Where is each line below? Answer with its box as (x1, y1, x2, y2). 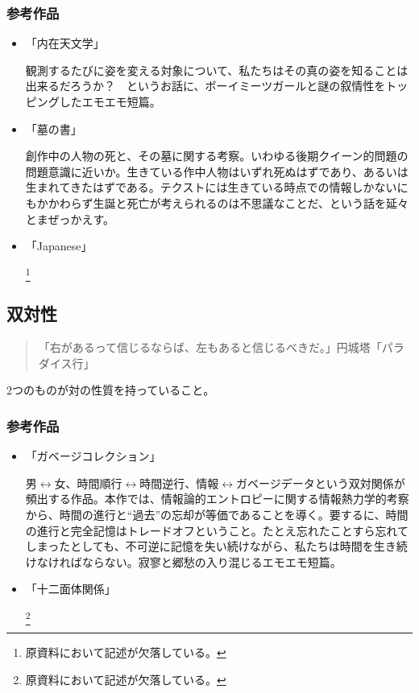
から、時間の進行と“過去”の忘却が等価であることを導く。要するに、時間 (25, 506, 409, 523)
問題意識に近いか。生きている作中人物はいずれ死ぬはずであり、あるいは (25, 163, 409, 179)
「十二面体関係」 (25, 580, 116, 597)
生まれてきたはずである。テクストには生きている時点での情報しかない (25, 179, 397, 196)
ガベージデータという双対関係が (236, 474, 405, 491)
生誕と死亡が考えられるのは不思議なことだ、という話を (93, 194, 387, 211)
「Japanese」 (25, 237, 93, 254)
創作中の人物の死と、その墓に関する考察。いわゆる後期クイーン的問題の (25, 147, 409, 164)
